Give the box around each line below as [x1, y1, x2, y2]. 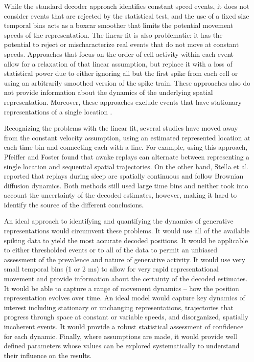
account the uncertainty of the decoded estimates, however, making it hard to [4, 190, 237, 200]
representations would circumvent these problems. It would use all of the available [4, 226, 250, 236]
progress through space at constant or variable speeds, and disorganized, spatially [4, 312, 249, 322]
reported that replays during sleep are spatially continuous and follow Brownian [4, 171, 244, 181]
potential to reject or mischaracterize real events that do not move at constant [4, 39, 239, 49]
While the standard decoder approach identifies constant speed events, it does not [4, 1, 250, 11]
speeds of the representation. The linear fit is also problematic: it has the [4, 29, 223, 40]
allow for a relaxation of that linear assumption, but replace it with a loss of [4, 58, 232, 68]
